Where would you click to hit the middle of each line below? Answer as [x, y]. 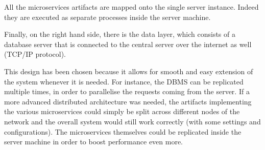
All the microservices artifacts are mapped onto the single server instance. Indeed [131, 7]
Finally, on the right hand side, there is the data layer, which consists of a [120, 34]
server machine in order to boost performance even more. [94, 142]
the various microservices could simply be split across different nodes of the [122, 111]
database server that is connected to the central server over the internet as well [128, 44]
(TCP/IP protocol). [35, 54]
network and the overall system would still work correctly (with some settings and [132, 121]
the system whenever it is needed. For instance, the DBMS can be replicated [124, 81]
